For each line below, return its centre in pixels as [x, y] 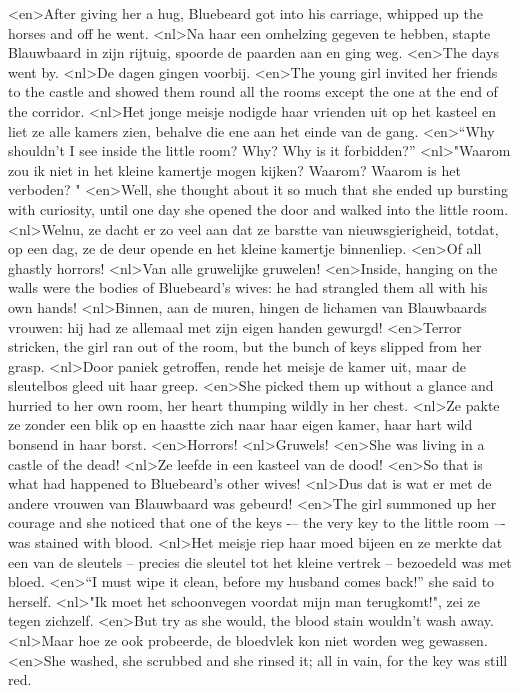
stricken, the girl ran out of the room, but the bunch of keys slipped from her [245, 346]
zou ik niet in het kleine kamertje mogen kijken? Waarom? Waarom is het [234, 169]
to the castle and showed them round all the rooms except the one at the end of [253, 91]
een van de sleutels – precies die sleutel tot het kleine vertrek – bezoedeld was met [260, 561]
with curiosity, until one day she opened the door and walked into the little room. [258, 208]
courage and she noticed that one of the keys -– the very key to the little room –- [257, 522]
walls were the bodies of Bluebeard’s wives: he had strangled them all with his [248, 287]
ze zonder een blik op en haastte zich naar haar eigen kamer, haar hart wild [240, 424]
